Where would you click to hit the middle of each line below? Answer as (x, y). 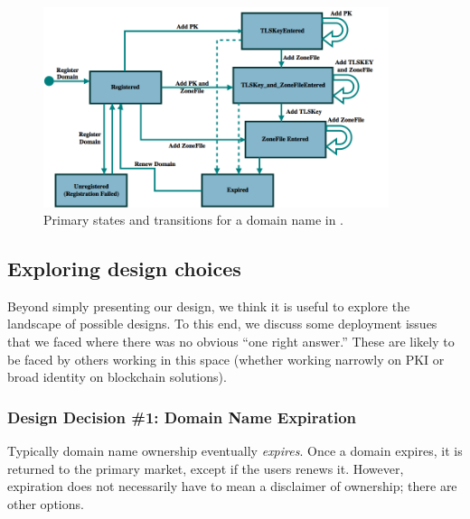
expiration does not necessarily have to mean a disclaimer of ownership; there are (232, 486)
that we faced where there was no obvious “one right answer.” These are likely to (231, 342)
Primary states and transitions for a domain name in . (194, 220)
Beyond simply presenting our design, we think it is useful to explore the (209, 306)
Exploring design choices (124, 269)
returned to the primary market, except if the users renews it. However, (206, 468)
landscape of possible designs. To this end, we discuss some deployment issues (222, 324)
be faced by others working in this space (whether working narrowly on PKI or (226, 359)
